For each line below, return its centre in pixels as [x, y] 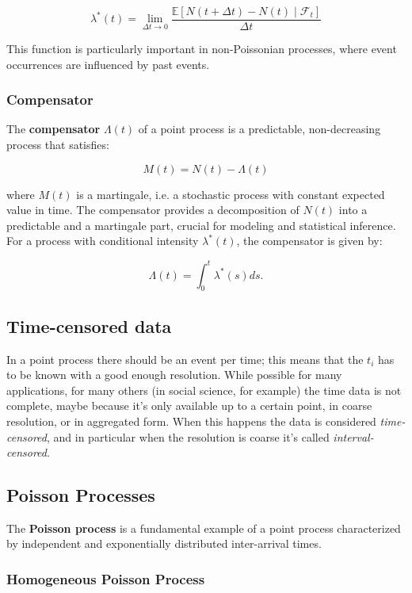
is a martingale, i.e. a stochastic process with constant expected [231, 194]
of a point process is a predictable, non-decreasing [259, 129]
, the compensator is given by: [309, 241]
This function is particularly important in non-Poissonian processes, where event [202, 49]
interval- [353, 436]
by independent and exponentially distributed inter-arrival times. [164, 543]
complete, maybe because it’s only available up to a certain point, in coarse [189, 406]
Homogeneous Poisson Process [106, 579]
